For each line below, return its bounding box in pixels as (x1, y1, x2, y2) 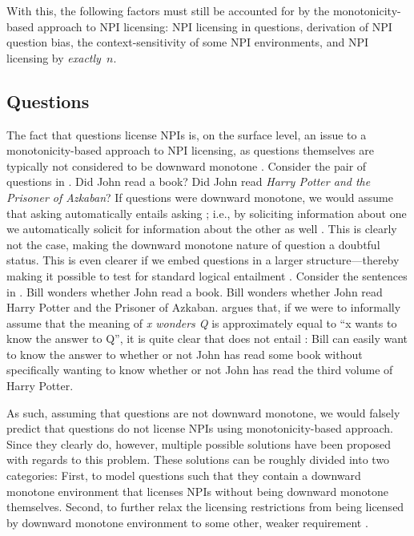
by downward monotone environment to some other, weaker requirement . (6, 514, 368, 530)
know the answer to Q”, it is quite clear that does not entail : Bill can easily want (6, 330, 408, 347)
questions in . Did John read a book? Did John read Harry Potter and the (6, 173, 371, 190)
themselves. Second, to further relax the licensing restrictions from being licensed (6, 498, 404, 515)
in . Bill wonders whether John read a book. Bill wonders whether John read (6, 283, 383, 300)
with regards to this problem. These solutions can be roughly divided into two (6, 451, 390, 468)
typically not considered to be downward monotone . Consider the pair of (6, 157, 367, 174)
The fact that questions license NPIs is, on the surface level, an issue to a (6, 126, 367, 143)
